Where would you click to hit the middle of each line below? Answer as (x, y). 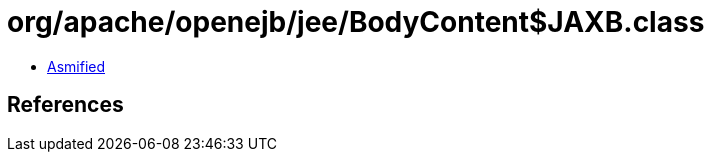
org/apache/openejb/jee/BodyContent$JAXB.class (356, 22)
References (65, 105)
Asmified (76, 66)
